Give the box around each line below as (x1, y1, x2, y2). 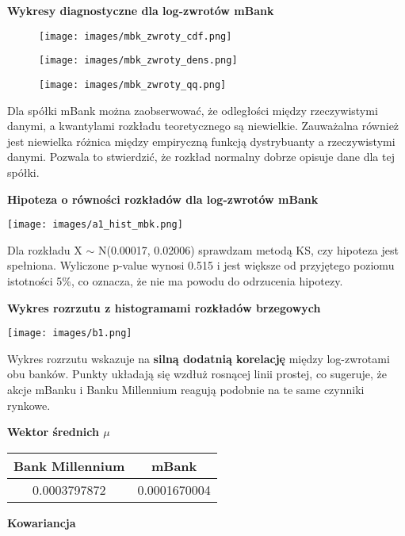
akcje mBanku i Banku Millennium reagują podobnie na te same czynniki (7, 381, 365, 397)
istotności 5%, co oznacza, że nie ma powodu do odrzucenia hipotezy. (7, 272, 343, 289)
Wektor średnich (7, 423, 99, 440)
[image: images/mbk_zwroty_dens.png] (39, 55, 238, 67)
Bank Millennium (13, 456, 125, 475)
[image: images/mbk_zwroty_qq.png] (39, 78, 227, 90)
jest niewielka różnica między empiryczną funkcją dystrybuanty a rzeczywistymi (7, 132, 395, 149)
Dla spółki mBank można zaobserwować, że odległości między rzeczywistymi (7, 101, 378, 118)
